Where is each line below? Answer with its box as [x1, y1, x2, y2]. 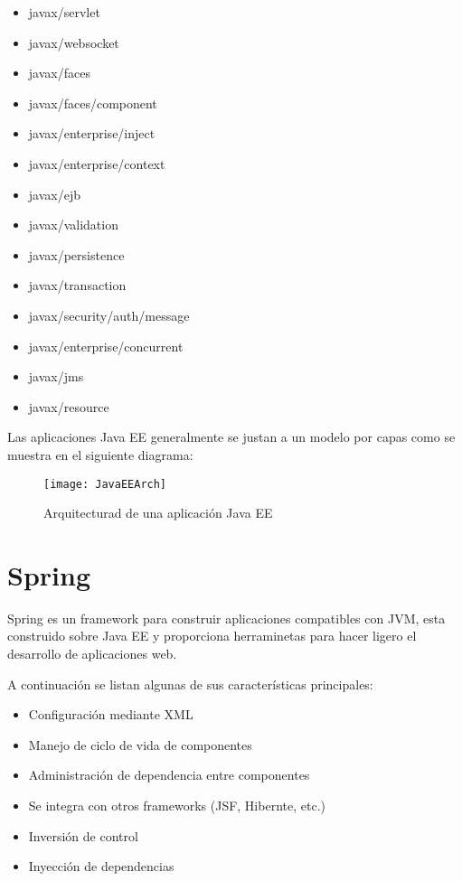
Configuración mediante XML [28, 705, 193, 724]
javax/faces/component [28, 93, 157, 112]
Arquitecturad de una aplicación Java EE [43, 503, 273, 522]
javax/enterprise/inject [28, 124, 156, 143]
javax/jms [28, 367, 84, 386]
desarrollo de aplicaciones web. [7, 644, 177, 663]
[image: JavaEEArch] [43, 477, 167, 491]
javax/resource [28, 397, 109, 416]
